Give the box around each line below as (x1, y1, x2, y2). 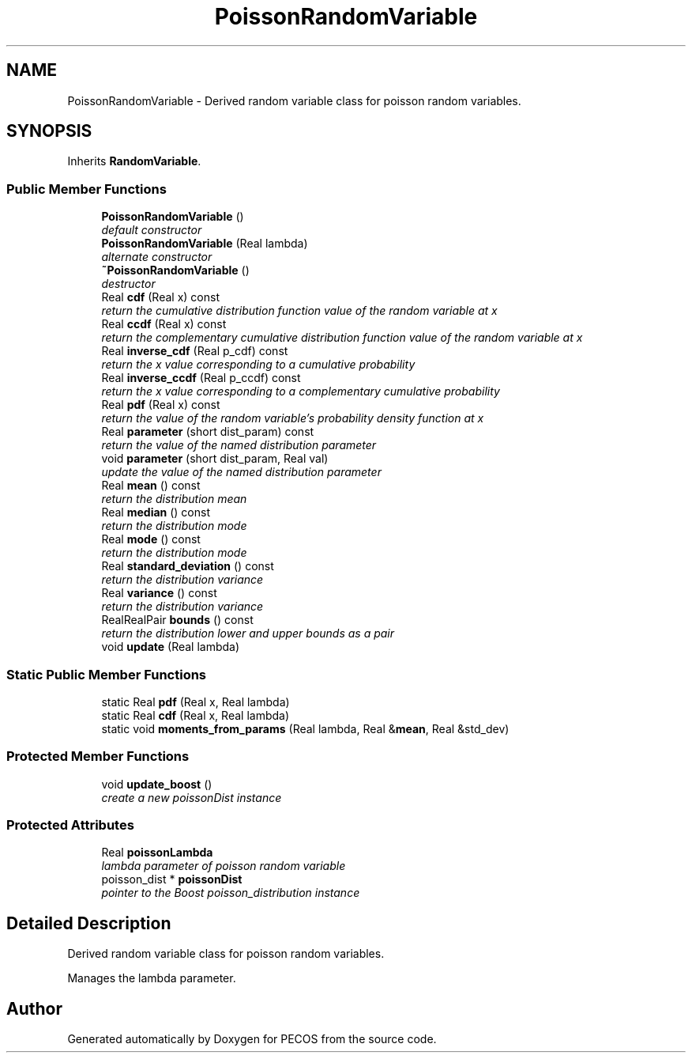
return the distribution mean (101, 492, 247, 506)
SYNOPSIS (6, 121, 92, 142)
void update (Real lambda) (101, 640, 240, 654)
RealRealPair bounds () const (101, 613, 254, 627)
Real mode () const (101, 532, 201, 547)
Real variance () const (101, 586, 217, 600)
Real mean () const (101, 478, 201, 493)
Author (6, 998, 62, 1019)
